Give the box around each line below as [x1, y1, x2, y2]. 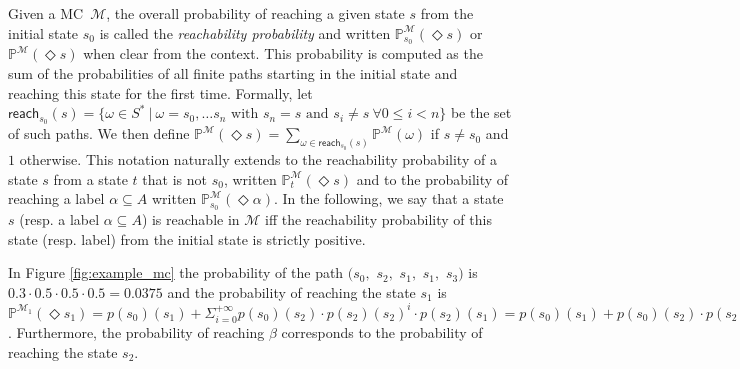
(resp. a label [19, 209, 100, 230]
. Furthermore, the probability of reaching [8, 322, 265, 343]
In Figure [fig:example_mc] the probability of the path [8, 262, 344, 283]
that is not [142, 168, 207, 189]
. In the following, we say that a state [273, 188, 504, 209]
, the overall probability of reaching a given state [106, 3, 405, 23]
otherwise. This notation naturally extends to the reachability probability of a [19, 149, 497, 170]
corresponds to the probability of [281, 322, 483, 343]
